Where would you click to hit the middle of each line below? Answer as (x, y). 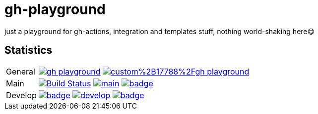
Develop (21, 95)
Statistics (29, 50)
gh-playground (55, 9)
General (21, 71)
